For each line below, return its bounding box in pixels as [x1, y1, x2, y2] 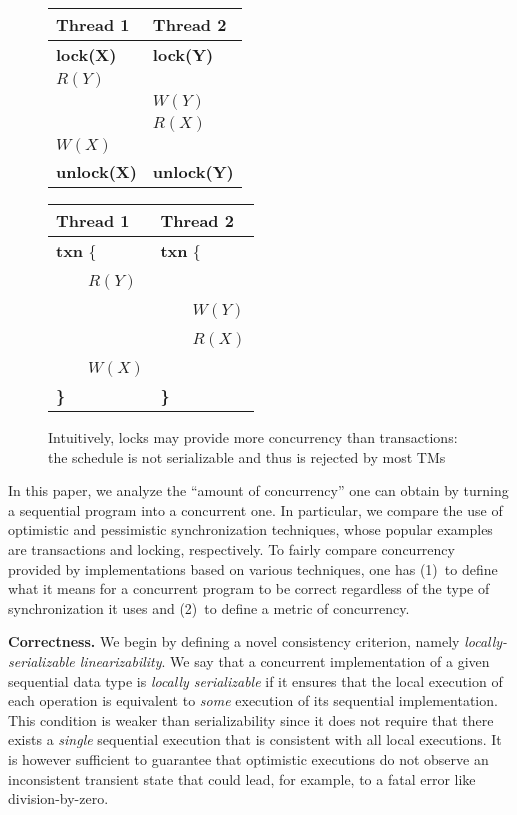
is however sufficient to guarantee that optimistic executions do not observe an [8, 748, 489, 769]
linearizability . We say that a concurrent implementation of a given [79, 650, 490, 671]
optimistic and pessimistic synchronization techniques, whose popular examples [8, 519, 493, 540]
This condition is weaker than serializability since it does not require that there [8, 709, 494, 730]
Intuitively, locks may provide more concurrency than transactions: [48, 427, 458, 447]
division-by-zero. [8, 788, 109, 809]
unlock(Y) [152, 160, 234, 183]
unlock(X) [56, 160, 137, 183]
